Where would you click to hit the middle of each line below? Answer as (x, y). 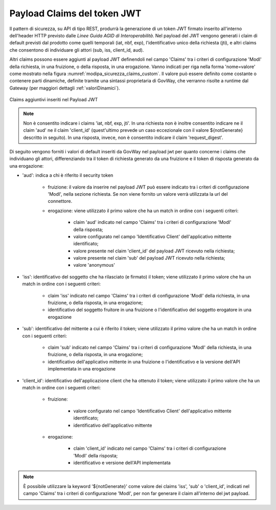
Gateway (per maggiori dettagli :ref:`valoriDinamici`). (65, 88)
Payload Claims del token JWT (75, 13)
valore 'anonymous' (94, 265)
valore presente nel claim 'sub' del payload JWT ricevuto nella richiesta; (149, 258)
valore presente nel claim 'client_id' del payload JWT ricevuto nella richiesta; (154, 251)
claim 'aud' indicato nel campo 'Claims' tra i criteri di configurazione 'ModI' (152, 222)
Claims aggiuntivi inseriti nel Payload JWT (54, 100)
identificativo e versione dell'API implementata (122, 463)
